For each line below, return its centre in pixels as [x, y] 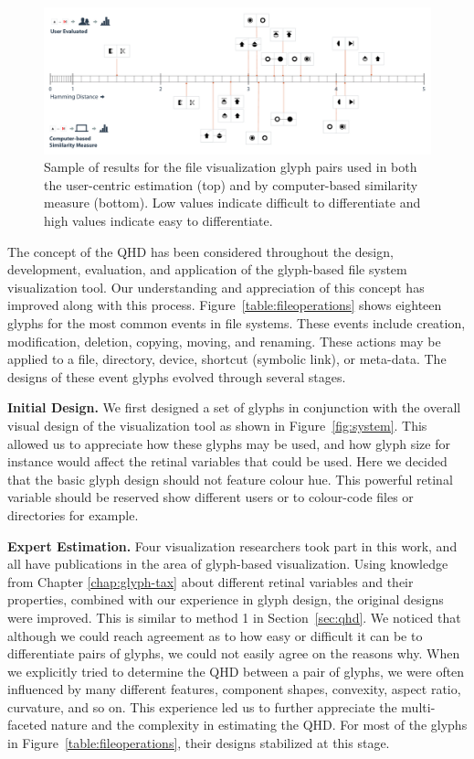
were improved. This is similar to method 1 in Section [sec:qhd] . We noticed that [234, 617]
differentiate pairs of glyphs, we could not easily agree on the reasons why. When [234, 653]
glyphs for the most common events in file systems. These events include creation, [237, 323]
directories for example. [73, 514]
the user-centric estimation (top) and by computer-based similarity [231, 184]
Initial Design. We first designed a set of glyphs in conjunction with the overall [234, 407]
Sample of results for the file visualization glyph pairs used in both [231, 167]
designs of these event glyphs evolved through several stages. [177, 376]
